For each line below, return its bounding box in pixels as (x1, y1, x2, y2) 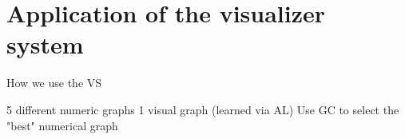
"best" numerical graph (6, 117, 118, 133)
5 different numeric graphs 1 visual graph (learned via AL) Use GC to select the (6, 101, 399, 117)
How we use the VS (6, 74, 102, 91)
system (6, 28, 84, 61)
